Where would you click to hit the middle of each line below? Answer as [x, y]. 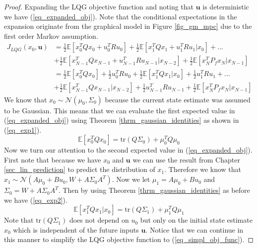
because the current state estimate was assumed [178, 99]
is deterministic [226, 6]
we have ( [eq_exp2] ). [36, 200]
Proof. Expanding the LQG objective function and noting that [99, 6]
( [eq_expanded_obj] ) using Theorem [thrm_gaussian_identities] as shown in [122, 120]
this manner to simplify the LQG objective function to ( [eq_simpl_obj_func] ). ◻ [129, 239]
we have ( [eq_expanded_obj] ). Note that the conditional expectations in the [121, 16]
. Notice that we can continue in [194, 229]
